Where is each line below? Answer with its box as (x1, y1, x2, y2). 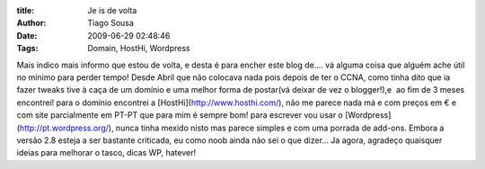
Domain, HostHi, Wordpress (87, 43, 190, 54)
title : (16, 5, 35, 15)
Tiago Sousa (87, 18, 135, 29)
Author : (16, 18, 47, 29)
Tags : (16, 43, 39, 54)
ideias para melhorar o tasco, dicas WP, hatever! (16, 147, 197, 158)
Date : (16, 30, 38, 40)
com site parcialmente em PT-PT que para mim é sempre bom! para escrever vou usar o (16, 110, 343, 120)
